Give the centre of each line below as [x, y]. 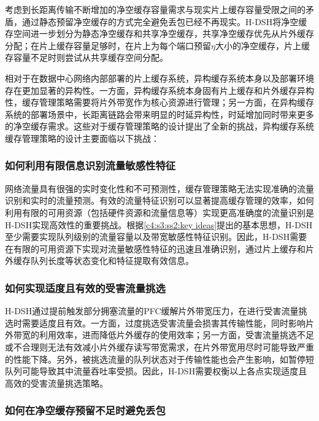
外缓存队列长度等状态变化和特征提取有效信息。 [99, 261]
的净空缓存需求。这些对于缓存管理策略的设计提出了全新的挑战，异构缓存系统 [159, 126]
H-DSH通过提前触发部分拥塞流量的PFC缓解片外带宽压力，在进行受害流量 [152, 311]
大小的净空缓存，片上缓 [262, 45]
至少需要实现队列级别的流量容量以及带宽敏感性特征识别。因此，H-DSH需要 [156, 237]
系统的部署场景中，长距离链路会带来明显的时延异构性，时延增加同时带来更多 [159, 114]
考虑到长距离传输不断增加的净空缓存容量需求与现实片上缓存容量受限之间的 [155, 9]
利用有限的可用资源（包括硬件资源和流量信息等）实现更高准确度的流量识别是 [159, 212]
